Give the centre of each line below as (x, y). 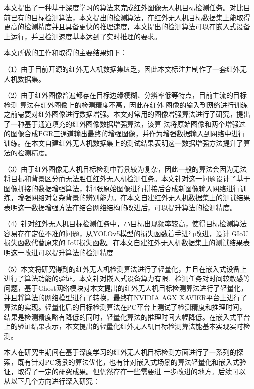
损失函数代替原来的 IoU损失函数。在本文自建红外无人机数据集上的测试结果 (124, 243)
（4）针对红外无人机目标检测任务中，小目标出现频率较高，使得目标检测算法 (125, 224)
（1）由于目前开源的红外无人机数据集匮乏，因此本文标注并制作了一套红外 (122, 69)
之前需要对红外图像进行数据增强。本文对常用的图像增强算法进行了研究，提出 (127, 114)
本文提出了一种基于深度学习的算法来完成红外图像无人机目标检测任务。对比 (124, 7)
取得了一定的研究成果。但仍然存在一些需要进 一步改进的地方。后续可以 (131, 371)
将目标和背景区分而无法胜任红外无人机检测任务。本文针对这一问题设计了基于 (127, 178)
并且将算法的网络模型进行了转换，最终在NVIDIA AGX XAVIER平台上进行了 (126, 297)
